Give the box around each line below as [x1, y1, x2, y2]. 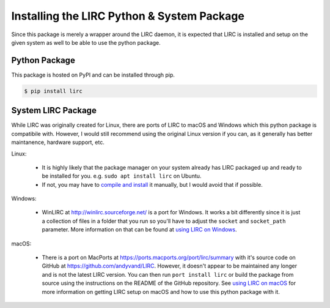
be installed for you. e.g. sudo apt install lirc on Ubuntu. [42, 172, 202, 180]
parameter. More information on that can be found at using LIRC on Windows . [42, 226, 237, 233]
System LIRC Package [11, 105, 97, 116]
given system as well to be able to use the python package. [11, 39, 161, 46]
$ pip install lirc [24, 88, 82, 94]
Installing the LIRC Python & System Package [11, 9, 244, 23]
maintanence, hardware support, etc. [11, 138, 105, 146]
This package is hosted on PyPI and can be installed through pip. [11, 71, 175, 78]
